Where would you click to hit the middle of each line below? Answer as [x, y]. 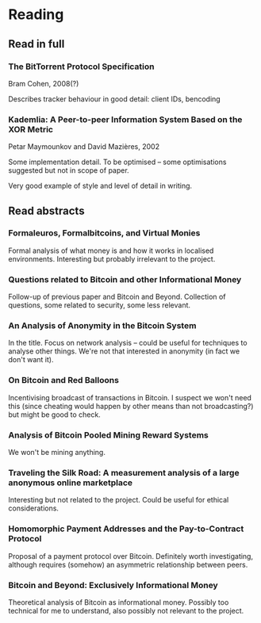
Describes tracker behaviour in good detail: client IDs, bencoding [114, 99]
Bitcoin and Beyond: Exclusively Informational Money [113, 585]
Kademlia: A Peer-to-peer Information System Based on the [125, 119]
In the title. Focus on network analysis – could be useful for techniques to [128, 343]
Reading [36, 15]
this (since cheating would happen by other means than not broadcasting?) [131, 406]
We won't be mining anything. [57, 453]
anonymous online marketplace [71, 483]
